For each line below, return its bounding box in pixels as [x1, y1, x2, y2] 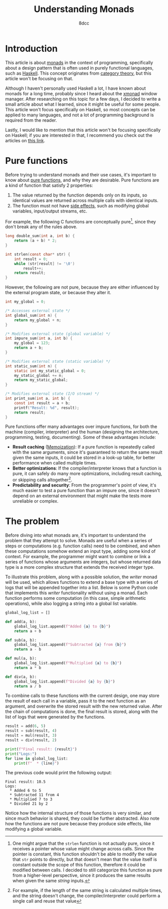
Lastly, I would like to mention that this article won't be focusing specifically [5, 127, 161, 133]
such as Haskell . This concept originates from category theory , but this [5, 70, 151, 76]
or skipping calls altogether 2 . [12, 476, 72, 483]
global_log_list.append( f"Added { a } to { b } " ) [14, 624, 111, 629]
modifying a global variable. [5, 826, 62, 832]
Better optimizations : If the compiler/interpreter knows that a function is [12, 465, 162, 472]
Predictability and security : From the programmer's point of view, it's [12, 482, 156, 488]
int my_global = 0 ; [5, 299, 46, 304]
